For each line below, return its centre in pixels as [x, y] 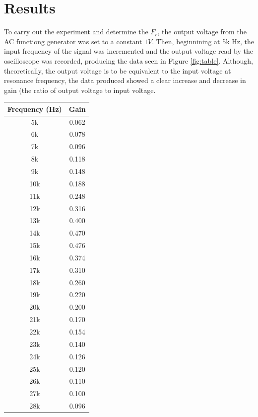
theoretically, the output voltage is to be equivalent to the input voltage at [118, 70]
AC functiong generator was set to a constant [73, 41]
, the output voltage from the [202, 32]
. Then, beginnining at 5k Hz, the [203, 41]
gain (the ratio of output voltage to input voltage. [80, 90]
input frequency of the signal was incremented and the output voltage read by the [129, 51]
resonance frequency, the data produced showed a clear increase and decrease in [125, 80]
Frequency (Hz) [35, 109]
